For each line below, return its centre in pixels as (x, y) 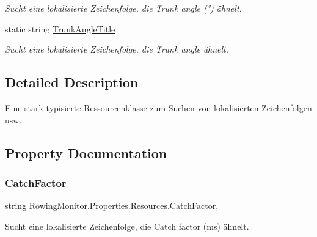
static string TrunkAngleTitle (60, 28)
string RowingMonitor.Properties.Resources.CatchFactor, (112, 206)
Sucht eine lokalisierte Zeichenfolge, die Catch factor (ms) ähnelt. (127, 226)
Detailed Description (72, 82)
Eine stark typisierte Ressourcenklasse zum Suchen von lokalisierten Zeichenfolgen (158, 107)
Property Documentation (86, 152)
